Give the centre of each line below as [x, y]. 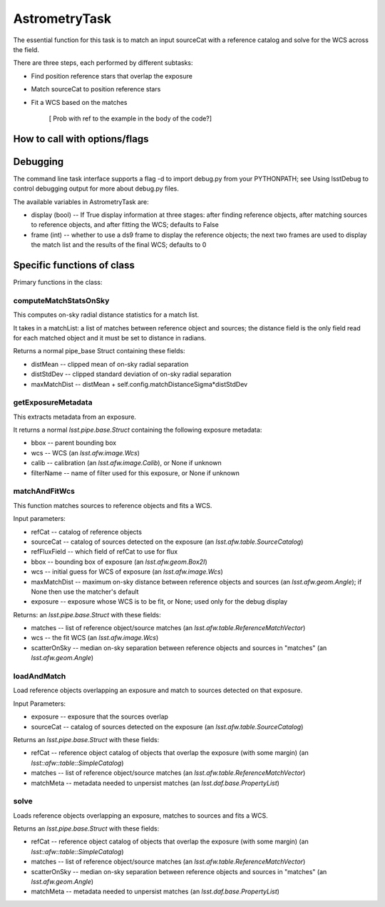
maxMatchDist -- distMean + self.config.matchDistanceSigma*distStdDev [139, 384]
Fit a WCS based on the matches [79, 102]
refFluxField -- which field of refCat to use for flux [104, 552]
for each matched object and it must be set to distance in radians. [110, 338]
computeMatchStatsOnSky [61, 300]
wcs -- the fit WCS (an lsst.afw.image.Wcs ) [95, 638]
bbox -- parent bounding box [74, 443]
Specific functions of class [74, 265]
